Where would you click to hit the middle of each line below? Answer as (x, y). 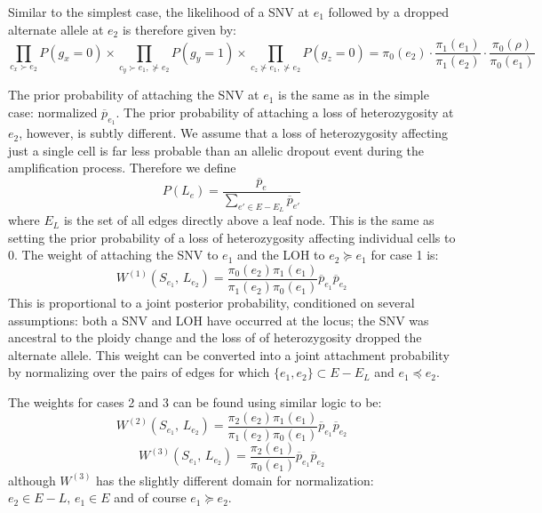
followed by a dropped (388, 12)
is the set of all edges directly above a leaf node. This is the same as (249, 220)
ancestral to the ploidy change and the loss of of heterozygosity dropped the (215, 337)
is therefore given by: (179, 29)
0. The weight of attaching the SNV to (113, 255)
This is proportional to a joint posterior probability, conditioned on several (211, 303)
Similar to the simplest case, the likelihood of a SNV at (159, 12)
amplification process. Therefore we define (122, 168)
